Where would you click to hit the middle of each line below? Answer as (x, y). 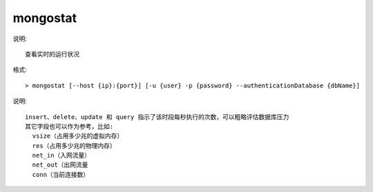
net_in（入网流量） (61, 156)
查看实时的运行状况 (52, 54)
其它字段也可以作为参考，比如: (69, 126)
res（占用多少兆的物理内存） (74, 146)
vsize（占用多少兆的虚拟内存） (78, 136)
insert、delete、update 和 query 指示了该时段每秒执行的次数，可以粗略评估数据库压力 (157, 117)
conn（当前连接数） (61, 174)
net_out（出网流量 (60, 165)
